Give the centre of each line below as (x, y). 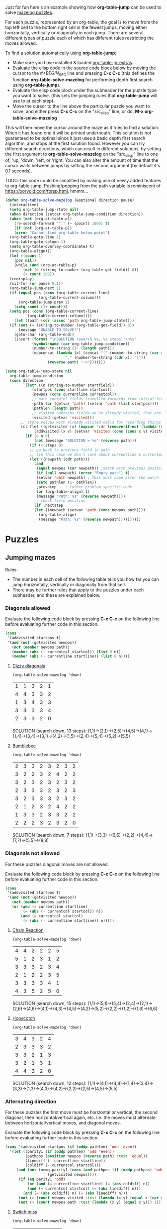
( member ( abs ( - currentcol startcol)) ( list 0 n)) (66, 652)
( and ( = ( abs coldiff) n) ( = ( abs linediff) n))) (75, 1193)
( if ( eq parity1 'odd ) (42, 1179)
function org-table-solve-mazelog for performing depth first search (83, 80)
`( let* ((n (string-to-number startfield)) (69, 385)
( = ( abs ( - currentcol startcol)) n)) (63, 911)
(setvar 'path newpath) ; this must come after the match (98, 478)
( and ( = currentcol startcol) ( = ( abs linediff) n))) (84, 1188)
